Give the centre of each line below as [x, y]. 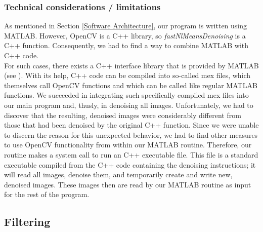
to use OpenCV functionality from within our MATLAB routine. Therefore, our [128, 145]
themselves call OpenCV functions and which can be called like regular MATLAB [131, 85]
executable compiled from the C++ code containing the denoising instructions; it [130, 164]
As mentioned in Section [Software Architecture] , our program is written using [126, 26]
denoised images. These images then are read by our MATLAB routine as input [128, 184]
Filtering [27, 222]
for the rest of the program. [47, 194]
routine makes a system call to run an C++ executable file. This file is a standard [131, 154]
